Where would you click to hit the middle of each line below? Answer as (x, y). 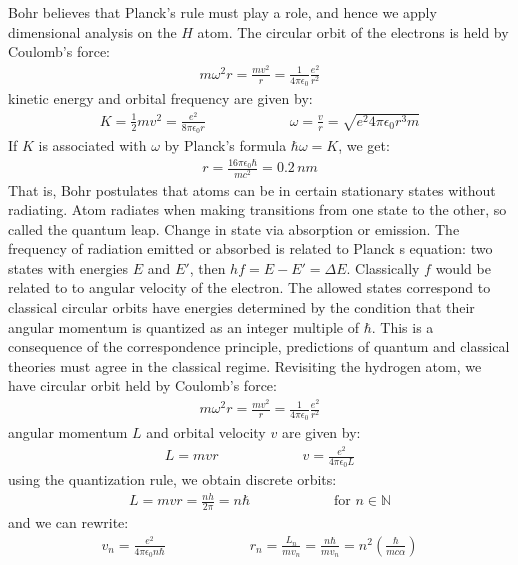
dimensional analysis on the (92, 31)
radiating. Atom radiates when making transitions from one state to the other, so (257, 209)
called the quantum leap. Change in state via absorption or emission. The (234, 228)
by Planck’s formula (225, 145)
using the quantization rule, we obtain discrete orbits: (172, 479)
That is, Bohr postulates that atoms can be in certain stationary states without (252, 189)
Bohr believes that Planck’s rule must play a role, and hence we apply (222, 12)
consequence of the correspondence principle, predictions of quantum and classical (259, 346)
